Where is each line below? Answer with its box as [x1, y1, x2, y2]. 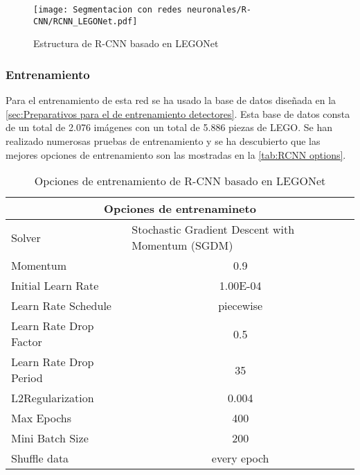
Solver [11, 229, 41, 245]
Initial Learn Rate [11, 277, 99, 294]
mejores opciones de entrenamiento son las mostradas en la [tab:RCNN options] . [6, 147, 346, 162]
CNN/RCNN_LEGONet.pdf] [33, 16, 138, 26]
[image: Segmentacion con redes [33, 5, 182, 15]
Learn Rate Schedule [11, 297, 111, 314]
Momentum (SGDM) [132, 237, 233, 254]
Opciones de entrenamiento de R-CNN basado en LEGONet [34, 173, 326, 189]
